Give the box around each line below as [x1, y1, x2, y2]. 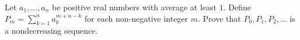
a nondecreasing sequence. [5, 25, 98, 37]
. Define [223, 1, 251, 13]
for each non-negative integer [85, 12, 189, 24]
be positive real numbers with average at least [52, 1, 217, 13]
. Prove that [198, 12, 241, 24]
